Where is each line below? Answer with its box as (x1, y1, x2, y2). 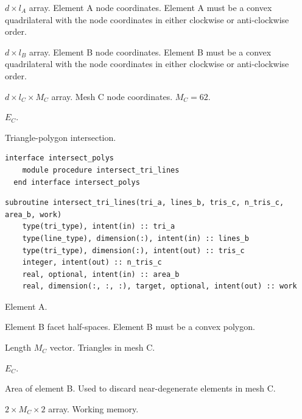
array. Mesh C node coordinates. (51, 90, 173, 102)
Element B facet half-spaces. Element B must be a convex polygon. (5, 320, 255, 333)
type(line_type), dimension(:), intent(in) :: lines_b (22, 234, 249, 243)
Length (5, 341, 31, 354)
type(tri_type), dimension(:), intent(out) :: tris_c (22, 246, 245, 255)
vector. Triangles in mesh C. (49, 341, 155, 354)
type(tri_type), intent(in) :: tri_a (22, 222, 175, 231)
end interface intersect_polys (13, 177, 140, 187)
